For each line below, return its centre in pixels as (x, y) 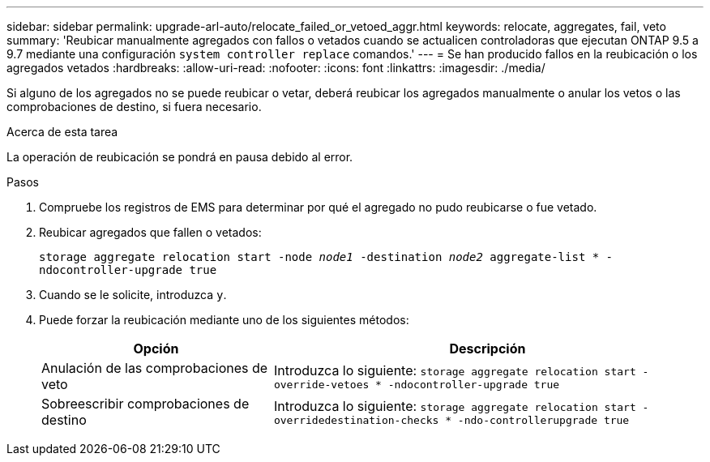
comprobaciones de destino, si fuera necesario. (134, 107)
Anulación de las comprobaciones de (155, 368)
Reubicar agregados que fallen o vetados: (150, 232)
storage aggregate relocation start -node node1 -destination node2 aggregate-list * (319, 257)
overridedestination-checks (356, 420)
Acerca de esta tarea (62, 132)
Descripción (488, 349)
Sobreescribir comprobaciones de (145, 404)
